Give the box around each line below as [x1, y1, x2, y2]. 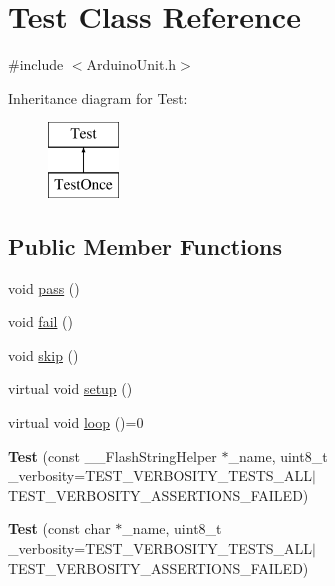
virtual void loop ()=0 [8, 412, 144, 433]
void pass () [8, 277, 80, 298]
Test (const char [8, 518, 111, 539]
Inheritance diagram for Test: [8, 87, 188, 108]
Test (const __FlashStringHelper [8, 445, 217, 466]
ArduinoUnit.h [86, 54, 177, 75]
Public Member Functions [8, 230, 282, 261]
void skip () [8, 344, 79, 365]
